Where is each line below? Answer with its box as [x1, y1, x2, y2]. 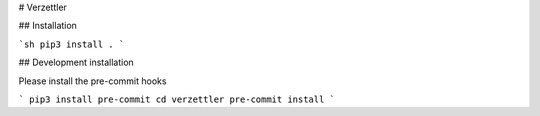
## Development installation [18, 56, 134, 69]
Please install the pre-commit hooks [18, 75, 167, 87]
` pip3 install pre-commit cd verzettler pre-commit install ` [18, 93, 335, 105]
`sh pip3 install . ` [18, 38, 125, 50]
